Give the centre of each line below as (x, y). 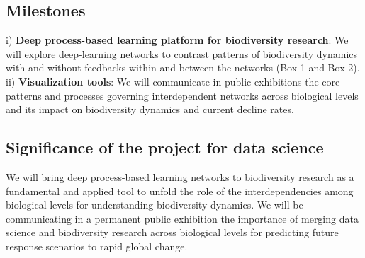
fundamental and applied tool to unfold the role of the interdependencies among (180, 190)
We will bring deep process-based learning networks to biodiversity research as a (180, 176)
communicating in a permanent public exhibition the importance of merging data (182, 218)
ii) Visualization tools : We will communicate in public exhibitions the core (173, 81)
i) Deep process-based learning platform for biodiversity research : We (177, 40)
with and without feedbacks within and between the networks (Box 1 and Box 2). (183, 68)
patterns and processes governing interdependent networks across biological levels (182, 95)
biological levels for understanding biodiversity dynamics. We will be (155, 205)
